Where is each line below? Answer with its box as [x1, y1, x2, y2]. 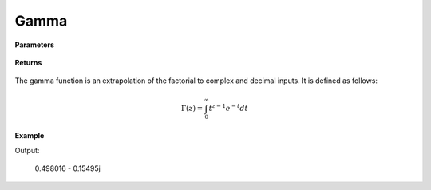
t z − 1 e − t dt [208, 102, 248, 113]
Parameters [14, 40, 55, 49]
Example [14, 131, 45, 141]
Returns [14, 57, 42, 67]
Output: [14, 145, 40, 155]
